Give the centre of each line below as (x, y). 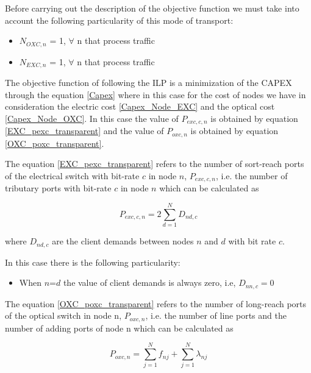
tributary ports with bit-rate (58, 188)
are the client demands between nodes (123, 241)
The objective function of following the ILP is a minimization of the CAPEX (148, 83)
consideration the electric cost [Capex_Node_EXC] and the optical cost (140, 106)
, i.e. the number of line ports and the (216, 315)
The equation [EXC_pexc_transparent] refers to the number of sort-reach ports (155, 164)
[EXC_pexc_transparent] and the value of (84, 131)
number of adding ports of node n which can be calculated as (119, 328)
